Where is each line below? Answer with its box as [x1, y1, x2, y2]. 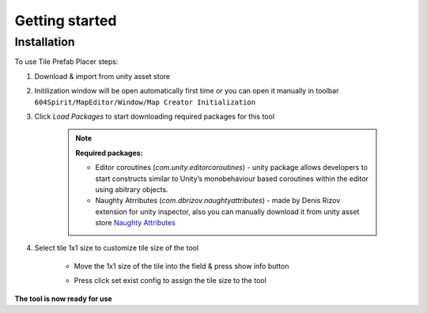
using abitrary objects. [95, 184, 169, 194]
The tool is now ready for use [14, 293, 112, 304]
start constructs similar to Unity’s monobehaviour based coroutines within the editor [95, 174, 369, 183]
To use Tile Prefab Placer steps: [14, 57, 119, 66]
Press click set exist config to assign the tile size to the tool [74, 276, 266, 285]
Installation [14, 35, 75, 49]
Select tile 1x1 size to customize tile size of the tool [34, 243, 199, 253]
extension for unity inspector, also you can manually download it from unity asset [95, 206, 360, 217]
